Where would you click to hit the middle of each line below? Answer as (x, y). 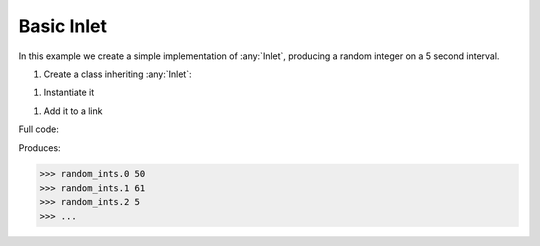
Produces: (39, 147)
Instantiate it (69, 92)
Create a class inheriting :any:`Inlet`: (117, 74)
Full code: (38, 129)
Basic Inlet (62, 26)
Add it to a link (73, 111)
